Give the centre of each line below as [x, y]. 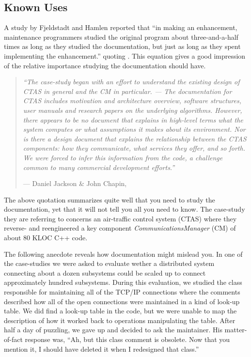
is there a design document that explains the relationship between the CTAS [135, 138]
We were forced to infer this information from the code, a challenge [123, 157]
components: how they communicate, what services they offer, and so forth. [134, 148]
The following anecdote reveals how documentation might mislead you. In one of [123, 254]
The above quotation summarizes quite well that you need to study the [110, 199]
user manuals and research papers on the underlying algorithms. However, [133, 110]
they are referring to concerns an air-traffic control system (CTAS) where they [120, 218]
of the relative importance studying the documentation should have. [105, 65]
